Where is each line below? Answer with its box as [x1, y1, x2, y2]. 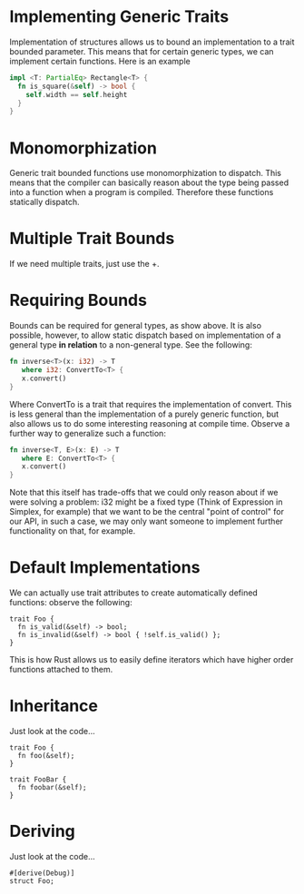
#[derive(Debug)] [9, 869, 75, 878]
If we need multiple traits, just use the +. [9, 259, 160, 270]
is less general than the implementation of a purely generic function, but [9, 408, 279, 419]
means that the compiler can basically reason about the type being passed [9, 177, 289, 188]
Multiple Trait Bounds [9, 229, 175, 249]
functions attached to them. [9, 664, 113, 675]
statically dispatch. [9, 197, 80, 208]
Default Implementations [9, 557, 201, 578]
